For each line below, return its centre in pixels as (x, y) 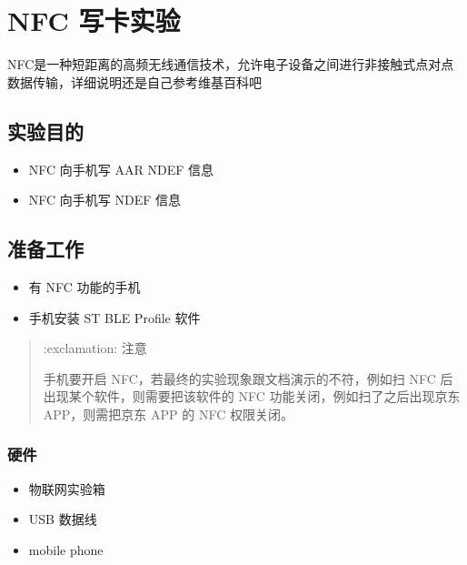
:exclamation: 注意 (95, 348)
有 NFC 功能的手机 (84, 286)
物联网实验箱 (67, 488)
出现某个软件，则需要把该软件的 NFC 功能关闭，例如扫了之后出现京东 (252, 396)
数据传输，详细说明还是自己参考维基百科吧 (134, 81)
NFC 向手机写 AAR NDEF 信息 (121, 169)
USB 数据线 (63, 519)
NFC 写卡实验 (94, 20)
